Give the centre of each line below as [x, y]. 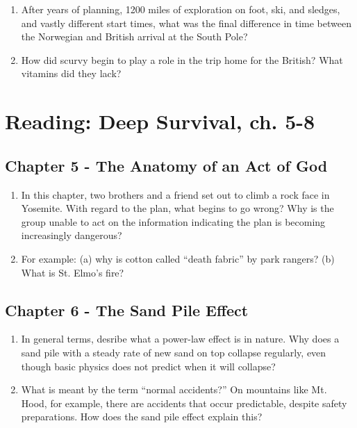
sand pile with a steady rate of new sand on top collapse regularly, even [174, 352]
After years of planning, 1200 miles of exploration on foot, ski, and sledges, [181, 9]
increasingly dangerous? [72, 235]
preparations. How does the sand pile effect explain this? [142, 417]
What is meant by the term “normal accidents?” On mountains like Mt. [174, 389]
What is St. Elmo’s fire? [73, 272]
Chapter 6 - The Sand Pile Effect [127, 310]
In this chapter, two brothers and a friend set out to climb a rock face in [175, 194]
